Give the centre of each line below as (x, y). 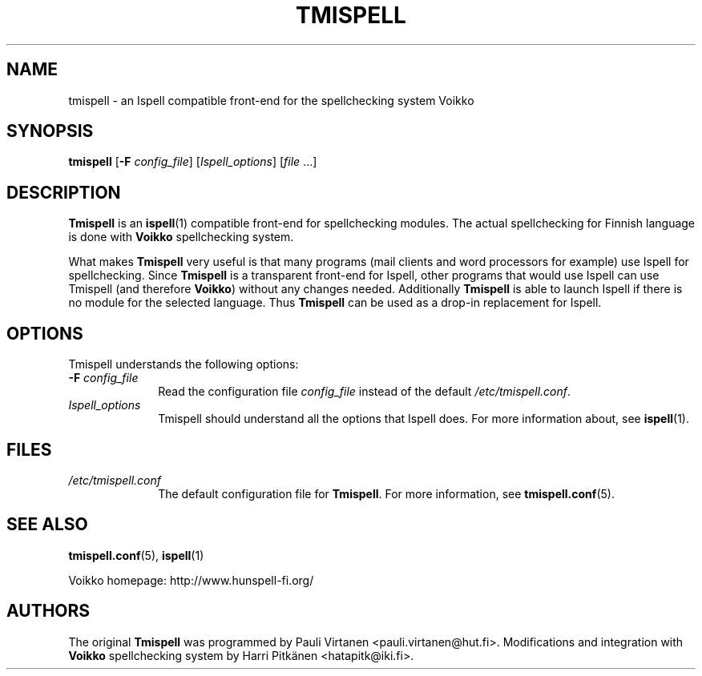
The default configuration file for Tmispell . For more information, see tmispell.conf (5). (386, 493)
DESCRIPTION (64, 192)
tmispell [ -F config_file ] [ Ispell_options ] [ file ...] (193, 162)
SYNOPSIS (50, 131)
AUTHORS (48, 611)
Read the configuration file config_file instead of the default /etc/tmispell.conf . (365, 392)
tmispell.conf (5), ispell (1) (136, 555)
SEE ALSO (47, 525)
